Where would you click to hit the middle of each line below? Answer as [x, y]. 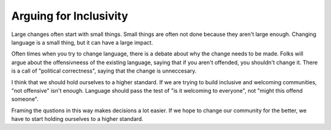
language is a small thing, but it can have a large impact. [82, 42]
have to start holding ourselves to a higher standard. [77, 119]
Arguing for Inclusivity [70, 16]
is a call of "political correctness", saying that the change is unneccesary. [104, 71]
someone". [25, 99]
